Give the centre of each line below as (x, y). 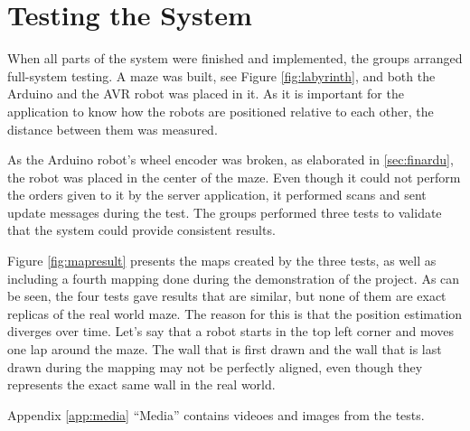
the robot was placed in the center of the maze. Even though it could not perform (234, 177)
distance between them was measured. (113, 129)
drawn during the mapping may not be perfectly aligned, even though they (215, 366)
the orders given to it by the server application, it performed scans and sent (217, 195)
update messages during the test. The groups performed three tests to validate (225, 212)
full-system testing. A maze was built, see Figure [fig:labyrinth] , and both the (221, 75)
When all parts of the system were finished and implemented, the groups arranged (235, 58)
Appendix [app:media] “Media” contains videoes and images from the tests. (216, 414)
